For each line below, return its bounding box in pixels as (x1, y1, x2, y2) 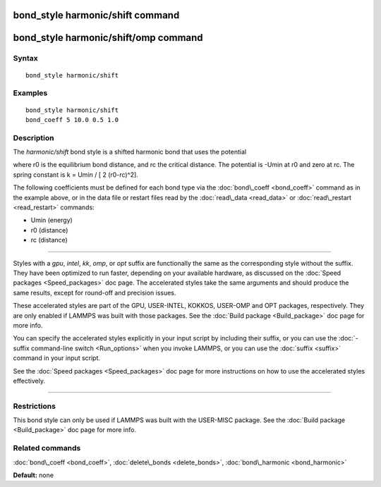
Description (13, 132, 54, 142)
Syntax (13, 54, 38, 63)
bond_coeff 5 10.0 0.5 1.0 (25, 116, 119, 123)
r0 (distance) (30, 226, 68, 234)
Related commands (13, 443, 81, 453)
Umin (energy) (30, 216, 73, 225)
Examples (13, 88, 48, 98)
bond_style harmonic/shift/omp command (13, 32, 204, 44)
